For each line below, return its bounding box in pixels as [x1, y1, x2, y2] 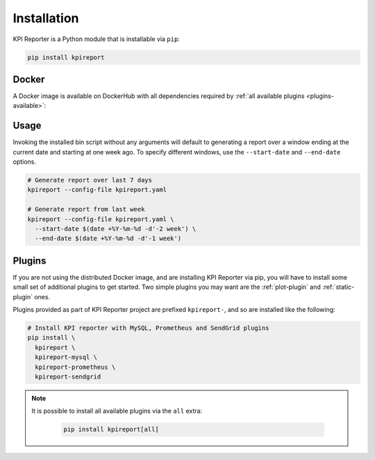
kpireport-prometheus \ [35, 363, 116, 371]
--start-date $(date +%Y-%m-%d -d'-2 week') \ [35, 225, 197, 233]
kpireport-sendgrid [35, 373, 101, 381]
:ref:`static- [322, 283, 354, 292]
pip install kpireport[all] [63, 425, 159, 434]
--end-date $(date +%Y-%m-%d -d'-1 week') [35, 235, 182, 243]
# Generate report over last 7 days [27, 176, 153, 184]
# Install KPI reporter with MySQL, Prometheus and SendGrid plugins [27, 324, 269, 332]
